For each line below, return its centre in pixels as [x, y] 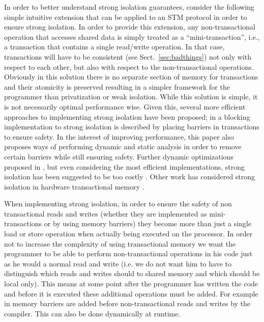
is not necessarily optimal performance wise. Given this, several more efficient [125, 106]
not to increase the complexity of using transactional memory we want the [120, 243]
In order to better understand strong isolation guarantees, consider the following [129, 7]
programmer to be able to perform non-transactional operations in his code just [128, 253]
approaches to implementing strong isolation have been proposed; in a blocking [127, 116]
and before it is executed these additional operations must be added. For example [131, 293]
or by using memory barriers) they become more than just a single [148, 223]
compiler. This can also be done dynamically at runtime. [92, 313]
